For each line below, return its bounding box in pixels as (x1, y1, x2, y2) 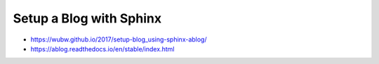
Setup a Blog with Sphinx (13, 11, 161, 26)
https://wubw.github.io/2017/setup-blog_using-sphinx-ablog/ (30, 35, 207, 44)
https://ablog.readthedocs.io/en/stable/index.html (30, 44, 175, 53)
